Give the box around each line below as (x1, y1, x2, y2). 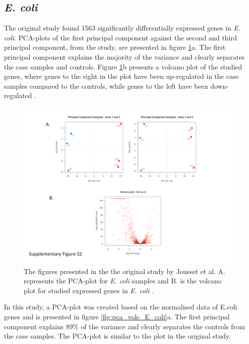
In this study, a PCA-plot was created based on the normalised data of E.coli (4, 302, 237, 312)
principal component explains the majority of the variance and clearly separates (4, 51, 245, 62)
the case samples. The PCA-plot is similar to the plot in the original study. (4, 331, 231, 341)
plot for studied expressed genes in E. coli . (24, 285, 154, 295)
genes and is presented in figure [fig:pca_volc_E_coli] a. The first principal (4, 311, 230, 321)
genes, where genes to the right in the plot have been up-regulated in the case (4, 71, 239, 81)
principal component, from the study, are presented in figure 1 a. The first (4, 42, 226, 52)
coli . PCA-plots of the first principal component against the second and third (4, 32, 237, 42)
